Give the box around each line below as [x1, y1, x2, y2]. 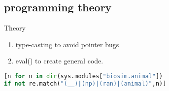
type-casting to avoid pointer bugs [15, 39, 119, 49]
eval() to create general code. [15, 56, 103, 66]
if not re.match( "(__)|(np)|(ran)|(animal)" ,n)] [4, 80, 167, 87]
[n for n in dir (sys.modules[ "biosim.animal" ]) [4, 72, 163, 80]
